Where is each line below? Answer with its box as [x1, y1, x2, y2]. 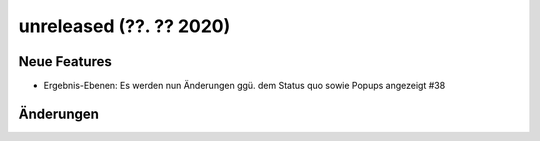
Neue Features [18, 53, 112, 70]
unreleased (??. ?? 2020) [18, 15, 231, 37]
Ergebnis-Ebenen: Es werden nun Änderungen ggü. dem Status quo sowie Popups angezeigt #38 [43, 80, 446, 92]
